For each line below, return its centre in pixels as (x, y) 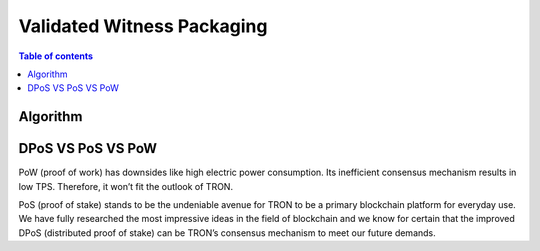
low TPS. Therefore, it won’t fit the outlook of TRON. (126, 186)
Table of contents (56, 56)
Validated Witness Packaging (143, 26)
